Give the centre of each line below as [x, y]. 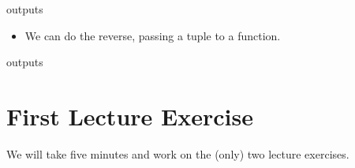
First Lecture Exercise [130, 116]
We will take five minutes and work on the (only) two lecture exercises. [178, 153]
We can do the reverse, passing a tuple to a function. [153, 35]
